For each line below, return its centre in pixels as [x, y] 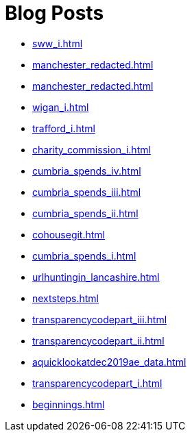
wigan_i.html [61, 107]
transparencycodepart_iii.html [100, 319]
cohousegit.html [69, 234]
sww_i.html [58, 43]
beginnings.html [69, 404]
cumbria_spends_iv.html [87, 171]
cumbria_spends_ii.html [85, 213]
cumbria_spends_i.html [84, 255]
